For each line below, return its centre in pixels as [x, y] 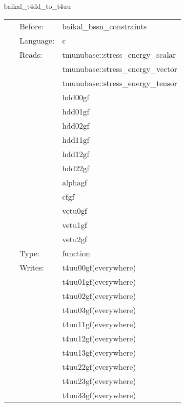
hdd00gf [76, 97]
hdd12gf [76, 154]
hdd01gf [76, 111]
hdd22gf [76, 168]
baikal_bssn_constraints [104, 26]
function [76, 253]
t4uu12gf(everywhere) [99, 338]
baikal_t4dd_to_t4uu [37, 6]
